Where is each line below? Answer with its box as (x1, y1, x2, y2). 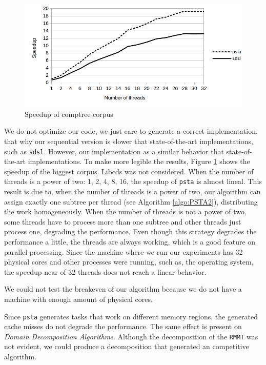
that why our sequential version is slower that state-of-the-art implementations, (4, 135, 253, 146)
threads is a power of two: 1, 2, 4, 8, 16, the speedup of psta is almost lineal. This (4, 176, 262, 187)
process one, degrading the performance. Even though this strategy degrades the (4, 226, 257, 237)
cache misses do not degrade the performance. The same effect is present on (4, 321, 242, 332)
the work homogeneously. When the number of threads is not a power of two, (4, 206, 247, 217)
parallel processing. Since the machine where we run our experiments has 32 (4, 246, 243, 257)
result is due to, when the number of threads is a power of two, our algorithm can (4, 186, 261, 197)
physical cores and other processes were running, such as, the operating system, (4, 256, 254, 267)
